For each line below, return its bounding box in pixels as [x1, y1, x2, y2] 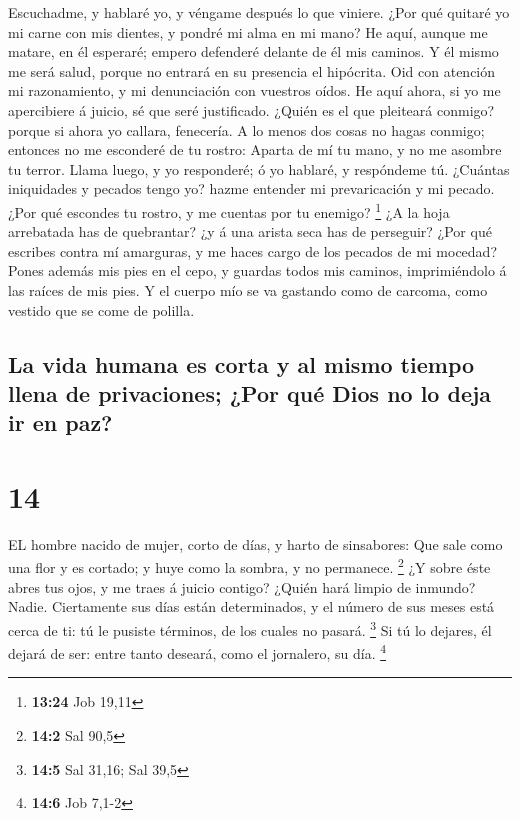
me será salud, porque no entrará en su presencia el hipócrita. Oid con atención [8, 60, 496, 81]
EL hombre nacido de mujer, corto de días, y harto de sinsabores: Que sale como [8, 533, 503, 554]
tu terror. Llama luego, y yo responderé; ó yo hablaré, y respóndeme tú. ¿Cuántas [8, 158, 510, 179]
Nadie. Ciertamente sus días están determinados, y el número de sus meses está [8, 596, 495, 617]
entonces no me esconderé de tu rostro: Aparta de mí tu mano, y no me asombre [8, 139, 502, 160]
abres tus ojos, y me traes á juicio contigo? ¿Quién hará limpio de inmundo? [8, 576, 476, 597]
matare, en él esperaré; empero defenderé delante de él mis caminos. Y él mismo [8, 41, 499, 62]
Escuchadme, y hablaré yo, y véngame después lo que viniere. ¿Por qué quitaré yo [8, 2, 510, 22]
